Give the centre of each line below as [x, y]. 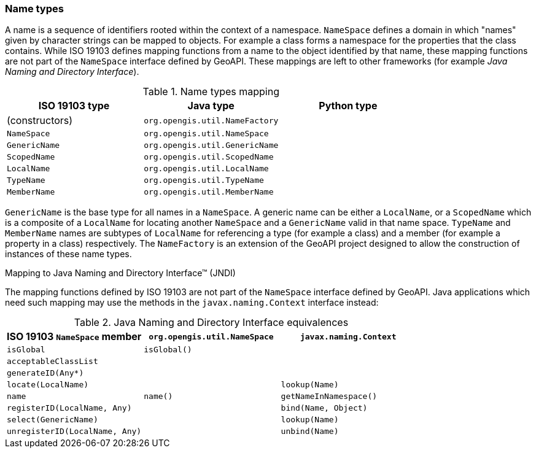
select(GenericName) [52, 420]
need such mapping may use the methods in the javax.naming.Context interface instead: [192, 303]
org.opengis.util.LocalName [206, 169]
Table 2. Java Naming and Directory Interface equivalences [211, 323]
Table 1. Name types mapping [211, 92]
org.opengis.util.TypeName [204, 180]
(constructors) [40, 121]
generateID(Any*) [45, 373]
